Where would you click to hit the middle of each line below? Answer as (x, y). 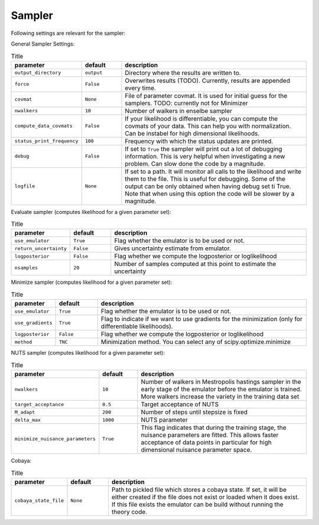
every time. (141, 87)
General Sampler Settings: (43, 44)
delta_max (28, 420)
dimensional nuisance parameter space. (196, 450)
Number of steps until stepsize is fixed (194, 412)
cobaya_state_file (39, 500)
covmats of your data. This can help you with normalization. (208, 126)
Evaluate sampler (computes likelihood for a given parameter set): (91, 212)
